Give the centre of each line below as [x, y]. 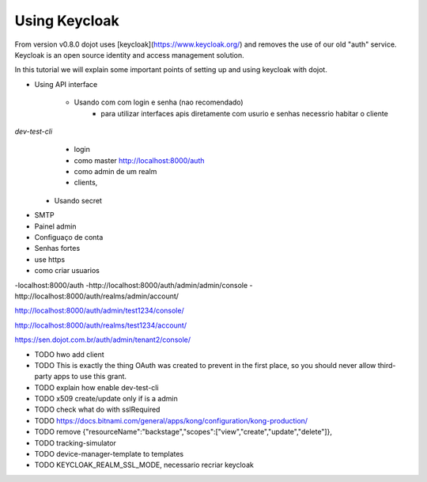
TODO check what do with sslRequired [97, 410]
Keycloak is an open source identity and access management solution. [129, 55]
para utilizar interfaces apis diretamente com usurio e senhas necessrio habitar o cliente [245, 113]
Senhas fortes [57, 249]
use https [50, 259]
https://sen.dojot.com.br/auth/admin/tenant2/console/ [103, 340]
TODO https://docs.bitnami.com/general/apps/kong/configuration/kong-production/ [171, 420]
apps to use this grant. [90, 377]
